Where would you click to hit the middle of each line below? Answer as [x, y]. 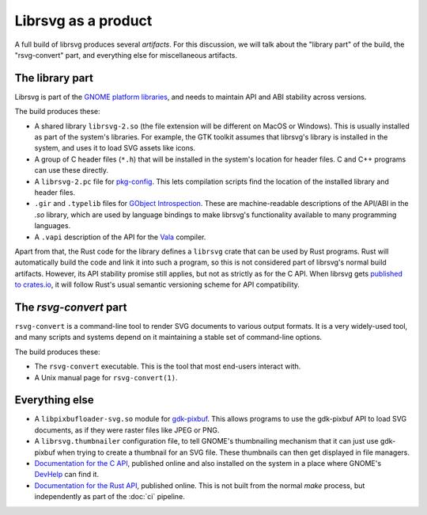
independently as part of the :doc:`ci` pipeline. [110, 497]
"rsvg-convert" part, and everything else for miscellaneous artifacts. [126, 55]
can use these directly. [71, 170]
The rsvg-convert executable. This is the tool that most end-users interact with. [168, 366]
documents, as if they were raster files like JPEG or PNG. [127, 430]
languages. [53, 226]
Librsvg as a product [83, 21]
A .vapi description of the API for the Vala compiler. [120, 237]
